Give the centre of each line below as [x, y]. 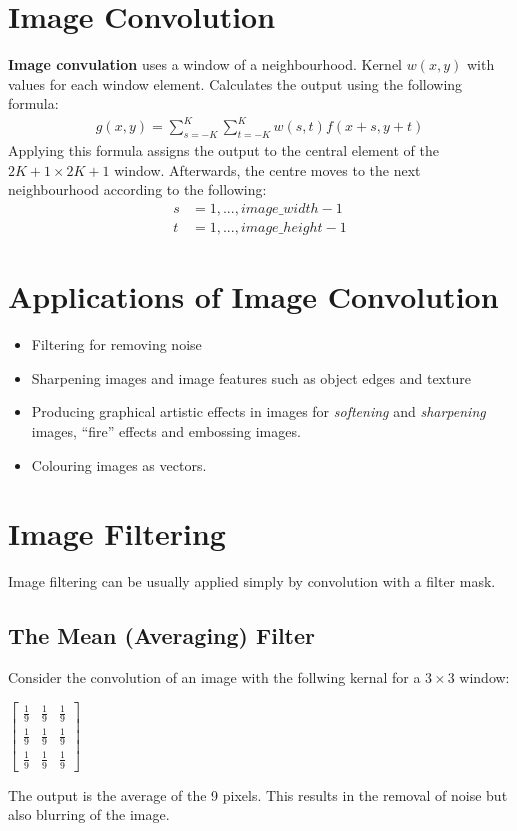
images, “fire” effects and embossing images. [166, 430]
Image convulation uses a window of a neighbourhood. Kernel [205, 64]
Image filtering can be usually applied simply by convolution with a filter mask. [252, 581]
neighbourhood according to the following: [137, 189]
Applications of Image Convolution [253, 296]
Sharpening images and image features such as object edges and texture [251, 377]
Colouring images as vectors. [119, 464]
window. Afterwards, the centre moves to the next [267, 169]
